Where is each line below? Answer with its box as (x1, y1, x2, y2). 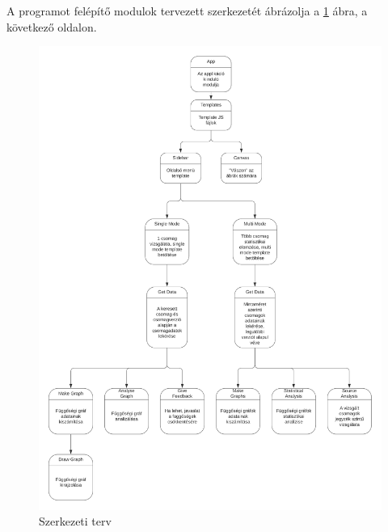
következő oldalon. (6, 18, 97, 35)
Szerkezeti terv (39, 513, 112, 530)
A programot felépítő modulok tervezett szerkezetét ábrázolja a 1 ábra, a (6, 2, 368, 19)
